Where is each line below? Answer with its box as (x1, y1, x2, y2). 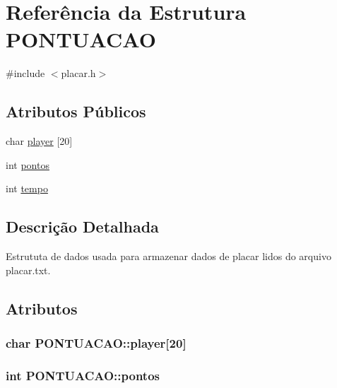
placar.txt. (6, 262, 51, 277)
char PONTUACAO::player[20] (6, 334, 187, 351)
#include (6, 66, 45, 81)
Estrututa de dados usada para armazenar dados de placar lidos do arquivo (6, 249, 331, 264)
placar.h (61, 66, 96, 81)
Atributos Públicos (6, 100, 146, 122)
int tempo (6, 181, 48, 196)
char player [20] (6, 134, 73, 148)
